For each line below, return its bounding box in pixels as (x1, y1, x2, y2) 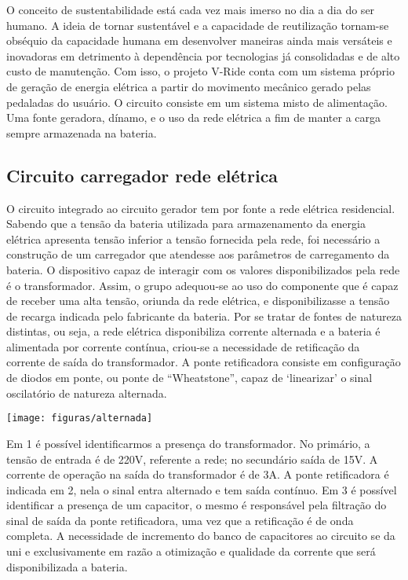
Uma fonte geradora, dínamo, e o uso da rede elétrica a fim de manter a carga (6, 109, 381, 126)
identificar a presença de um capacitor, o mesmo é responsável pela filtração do (6, 497, 387, 513)
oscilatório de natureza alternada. (6, 384, 167, 401)
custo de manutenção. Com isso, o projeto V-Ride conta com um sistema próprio (6, 63, 395, 79)
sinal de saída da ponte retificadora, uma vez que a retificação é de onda (6, 512, 354, 528)
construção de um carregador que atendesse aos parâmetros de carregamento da (6, 246, 390, 262)
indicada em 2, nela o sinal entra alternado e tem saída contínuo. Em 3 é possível (6, 481, 397, 497)
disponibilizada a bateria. (6, 558, 128, 574)
